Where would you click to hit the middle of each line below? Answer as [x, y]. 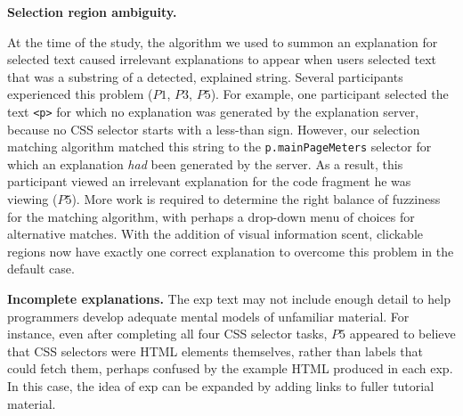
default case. [41, 269]
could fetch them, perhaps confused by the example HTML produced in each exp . [230, 368]
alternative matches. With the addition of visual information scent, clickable [215, 234]
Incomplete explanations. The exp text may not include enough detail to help [229, 299]
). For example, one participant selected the [329, 94]
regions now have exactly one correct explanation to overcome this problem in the [231, 251]
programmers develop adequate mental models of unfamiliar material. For [208, 316]
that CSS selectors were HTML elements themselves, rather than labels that [215, 351]
